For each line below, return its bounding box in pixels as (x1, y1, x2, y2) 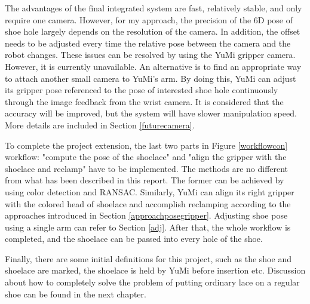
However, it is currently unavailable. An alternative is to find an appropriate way (5, 60, 302, 72)
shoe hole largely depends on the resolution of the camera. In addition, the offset (5, 25, 300, 38)
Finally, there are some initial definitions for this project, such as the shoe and (5, 252, 291, 265)
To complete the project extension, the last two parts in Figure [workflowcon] (5, 139, 288, 151)
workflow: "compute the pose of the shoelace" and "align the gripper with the (5, 151, 287, 163)
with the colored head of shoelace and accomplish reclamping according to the (5, 197, 291, 210)
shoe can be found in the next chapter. (5, 287, 146, 300)
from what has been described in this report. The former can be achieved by (5, 174, 284, 186)
